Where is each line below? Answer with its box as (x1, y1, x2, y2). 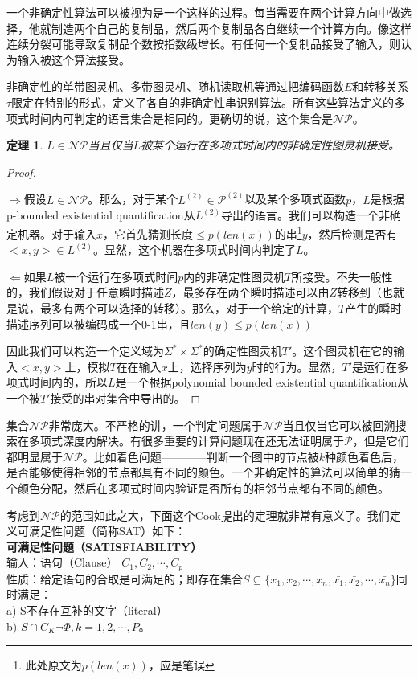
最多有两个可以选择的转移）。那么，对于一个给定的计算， (39, 300, 338, 316)
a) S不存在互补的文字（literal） (6, 601, 168, 618)
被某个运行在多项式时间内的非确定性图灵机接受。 (140, 137, 400, 153)
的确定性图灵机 (203, 342, 282, 359)
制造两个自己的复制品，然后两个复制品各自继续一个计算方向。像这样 (51, 19, 412, 36)
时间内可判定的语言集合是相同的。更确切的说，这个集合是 (28, 109, 333, 126)
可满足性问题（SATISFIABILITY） (6, 538, 203, 554)
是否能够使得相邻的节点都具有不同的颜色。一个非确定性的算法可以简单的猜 (6, 464, 400, 481)
